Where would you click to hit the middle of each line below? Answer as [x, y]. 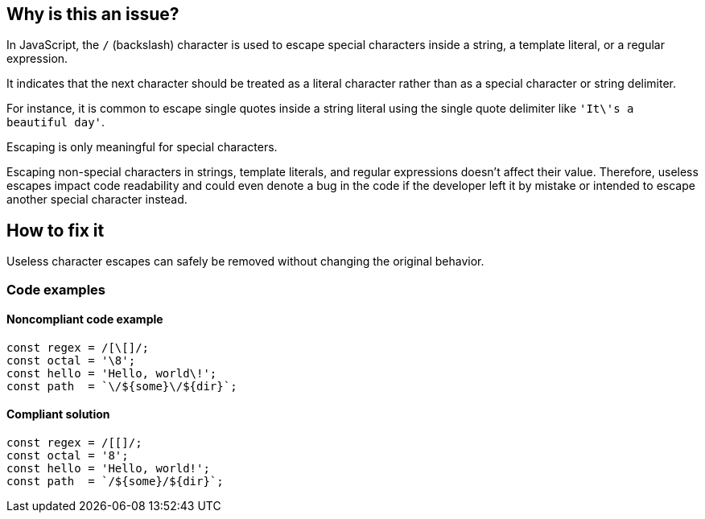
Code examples [56, 289]
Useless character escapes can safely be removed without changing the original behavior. [245, 262]
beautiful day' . [56, 122]
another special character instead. [97, 200]
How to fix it [56, 230]
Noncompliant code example [85, 319]
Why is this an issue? [93, 14]
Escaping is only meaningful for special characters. [142, 147]
